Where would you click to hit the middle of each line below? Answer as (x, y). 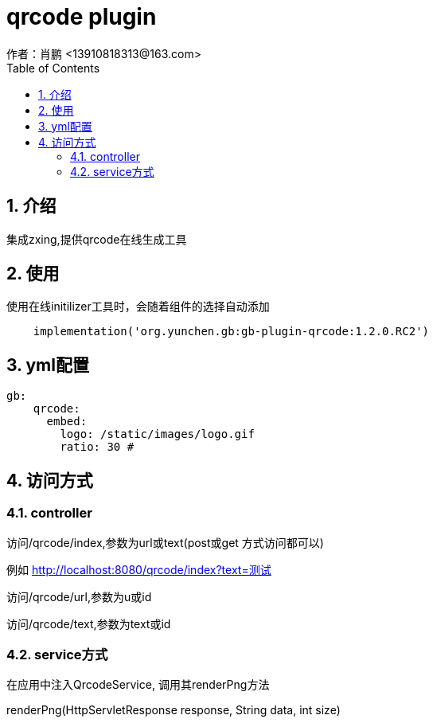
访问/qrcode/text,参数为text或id (89, 623)
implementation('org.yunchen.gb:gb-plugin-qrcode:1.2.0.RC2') (231, 332)
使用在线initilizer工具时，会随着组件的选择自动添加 (138, 307)
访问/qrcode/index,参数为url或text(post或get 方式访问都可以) (165, 542)
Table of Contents (53, 68)
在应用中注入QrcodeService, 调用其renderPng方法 (138, 685)
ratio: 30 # (97, 447)
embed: (67, 422)
